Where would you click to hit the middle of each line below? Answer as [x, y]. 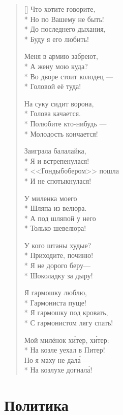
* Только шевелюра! [55, 228]
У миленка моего [51, 198]
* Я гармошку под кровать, [66, 312]
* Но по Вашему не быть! [64, 19]
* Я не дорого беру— [57, 265]
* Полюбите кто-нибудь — [65, 123]
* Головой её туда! [53, 86]
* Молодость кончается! [61, 133]
